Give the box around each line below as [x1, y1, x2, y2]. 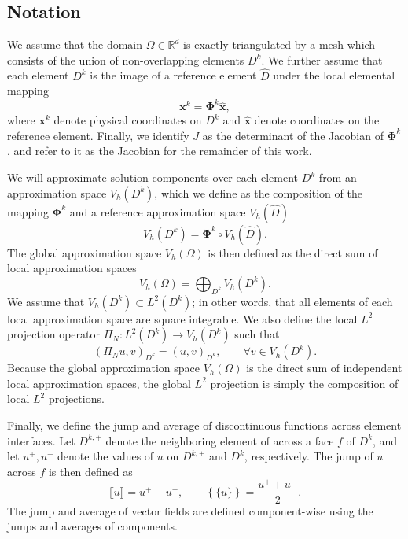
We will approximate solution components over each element [7, 169, 299, 186]
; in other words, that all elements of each [192, 293, 393, 309]
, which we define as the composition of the [154, 184, 362, 201]
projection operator [7, 326, 100, 342]
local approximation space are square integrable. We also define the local [7, 310, 358, 327]
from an [318, 169, 357, 186]
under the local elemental [273, 67, 395, 83]
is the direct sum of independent [246, 360, 402, 376]
